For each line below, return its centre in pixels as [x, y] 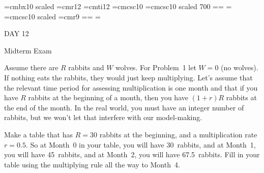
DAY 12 [17, 33]
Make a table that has [39, 134]
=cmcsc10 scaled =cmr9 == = [52, 16]
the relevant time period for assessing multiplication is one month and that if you [131, 87]
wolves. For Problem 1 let [156, 67]
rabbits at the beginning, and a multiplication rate [178, 134]
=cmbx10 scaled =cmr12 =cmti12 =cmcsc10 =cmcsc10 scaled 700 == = [118, 6]
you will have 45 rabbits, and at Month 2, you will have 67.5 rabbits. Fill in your [132, 154]
